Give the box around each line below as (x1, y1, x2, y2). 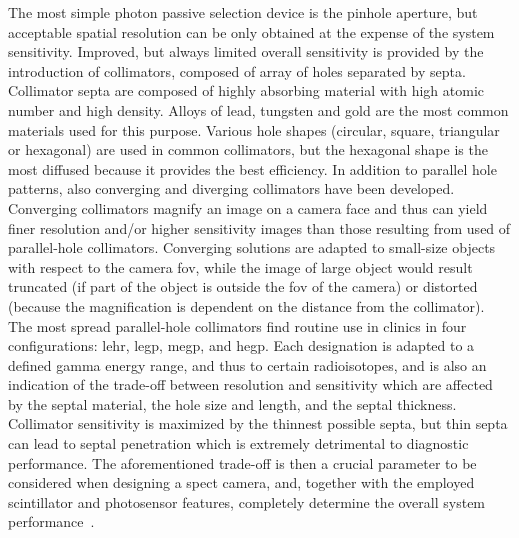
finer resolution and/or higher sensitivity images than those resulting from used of (8, 217, 511, 238)
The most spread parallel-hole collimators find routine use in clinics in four (8, 315, 467, 336)
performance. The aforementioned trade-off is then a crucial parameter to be (8, 452, 477, 473)
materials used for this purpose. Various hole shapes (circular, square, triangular (8, 119, 500, 140)
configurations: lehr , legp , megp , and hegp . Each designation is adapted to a (8, 335, 475, 356)
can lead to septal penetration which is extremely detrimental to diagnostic (8, 433, 469, 454)
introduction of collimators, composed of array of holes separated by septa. (8, 60, 466, 81)
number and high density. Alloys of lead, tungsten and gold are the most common (8, 99, 509, 120)
